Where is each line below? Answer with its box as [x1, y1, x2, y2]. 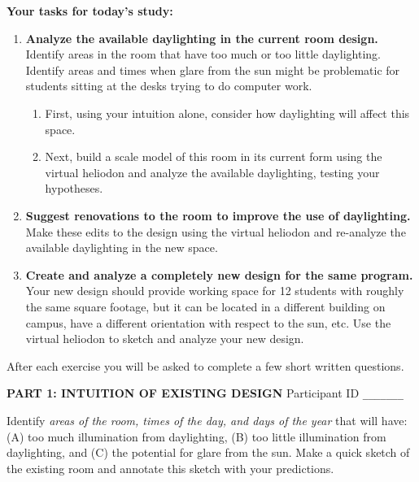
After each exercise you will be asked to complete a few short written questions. [7, 357, 404, 374]
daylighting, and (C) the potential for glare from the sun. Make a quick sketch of [7, 444, 410, 461]
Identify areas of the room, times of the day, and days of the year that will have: [7, 411, 408, 428]
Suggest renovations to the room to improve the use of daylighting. [25, 206, 411, 224]
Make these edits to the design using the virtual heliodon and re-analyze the [25, 223, 406, 240]
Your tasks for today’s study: [7, 2, 173, 19]
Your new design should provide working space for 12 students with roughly [25, 282, 404, 299]
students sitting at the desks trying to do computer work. [25, 77, 312, 94]
